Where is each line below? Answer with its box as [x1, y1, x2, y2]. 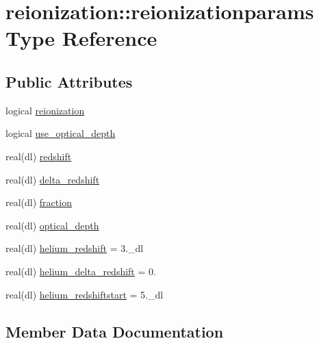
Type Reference [5, 24, 157, 52]
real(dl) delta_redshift [5, 172, 100, 186]
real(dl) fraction [5, 195, 72, 209]
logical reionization [5, 103, 85, 117]
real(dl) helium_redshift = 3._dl [5, 241, 144, 255]
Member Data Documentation [5, 320, 224, 342]
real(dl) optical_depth [5, 218, 99, 232]
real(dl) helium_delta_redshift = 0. [5, 264, 156, 278]
